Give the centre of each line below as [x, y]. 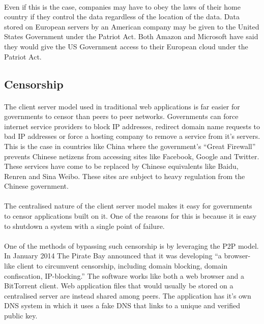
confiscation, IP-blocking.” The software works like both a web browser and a [124, 275]
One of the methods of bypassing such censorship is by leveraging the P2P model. [131, 245]
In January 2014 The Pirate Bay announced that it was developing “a [113, 256]
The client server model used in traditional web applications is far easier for [122, 106]
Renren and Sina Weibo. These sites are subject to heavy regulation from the [125, 176]
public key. [21, 315]
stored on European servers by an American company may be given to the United [132, 26]
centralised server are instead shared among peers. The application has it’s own [128, 295]
